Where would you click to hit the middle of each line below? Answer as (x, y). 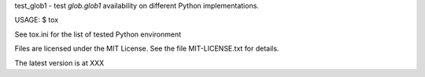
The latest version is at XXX (59, 63)
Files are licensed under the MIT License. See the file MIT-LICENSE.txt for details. (147, 49)
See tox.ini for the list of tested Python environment (98, 34)
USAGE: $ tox (37, 20)
